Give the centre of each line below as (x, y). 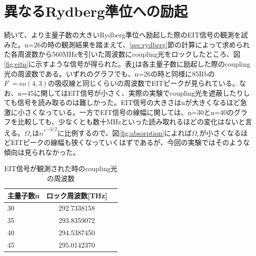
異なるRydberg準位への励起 (96, 11)
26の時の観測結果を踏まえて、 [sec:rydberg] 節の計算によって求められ (142, 44)
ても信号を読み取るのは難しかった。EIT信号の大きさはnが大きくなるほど (122, 102)
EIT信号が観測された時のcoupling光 (61, 168)
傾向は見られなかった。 (42, 152)
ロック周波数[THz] (77, 195)
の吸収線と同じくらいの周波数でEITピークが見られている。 (144, 83)
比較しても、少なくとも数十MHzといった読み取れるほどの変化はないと (131, 122)
